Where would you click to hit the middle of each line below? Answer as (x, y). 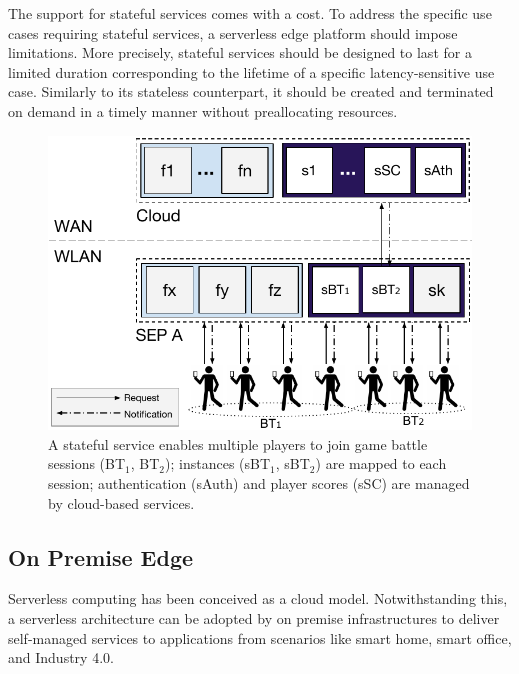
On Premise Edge (101, 556)
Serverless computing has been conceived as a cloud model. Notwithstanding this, (258, 598)
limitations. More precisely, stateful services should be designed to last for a (240, 52)
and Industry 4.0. (61, 657)
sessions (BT (87, 463)
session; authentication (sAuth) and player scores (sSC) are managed (259, 482)
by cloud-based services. (121, 502)
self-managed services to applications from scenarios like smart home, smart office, (260, 637)
